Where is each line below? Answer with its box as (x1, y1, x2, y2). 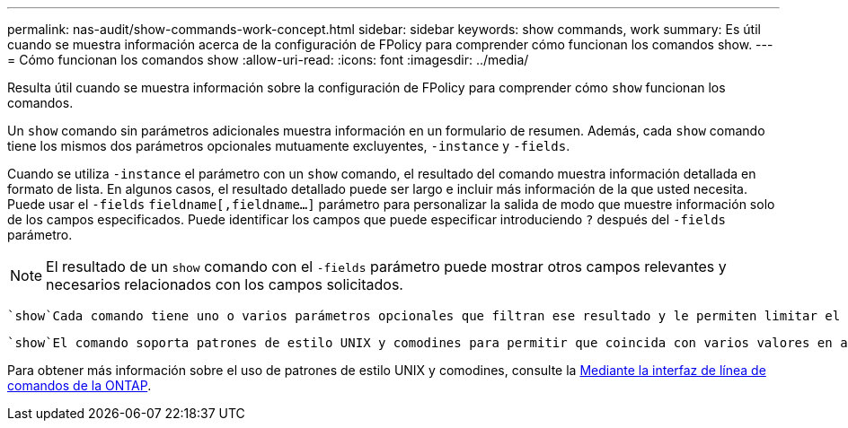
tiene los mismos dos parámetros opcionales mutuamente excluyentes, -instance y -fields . (7, 138, 570, 153)
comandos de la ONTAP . (7, 378, 152, 393)
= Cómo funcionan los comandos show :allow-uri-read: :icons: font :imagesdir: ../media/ (7, 52, 529, 67)
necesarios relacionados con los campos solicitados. (46, 275, 403, 293)
